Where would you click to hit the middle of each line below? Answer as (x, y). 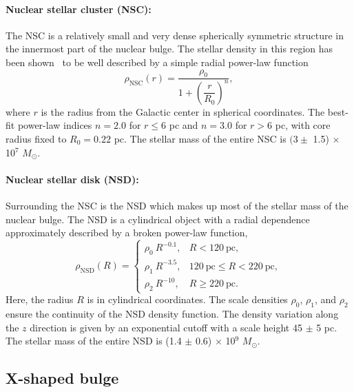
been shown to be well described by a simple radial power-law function (157, 62)
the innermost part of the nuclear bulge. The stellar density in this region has (169, 49)
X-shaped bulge (62, 378)
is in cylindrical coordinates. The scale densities (187, 299)
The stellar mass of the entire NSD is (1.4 (94, 341)
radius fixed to (36, 138)
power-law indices (55, 125)
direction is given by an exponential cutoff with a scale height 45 (166, 327)
